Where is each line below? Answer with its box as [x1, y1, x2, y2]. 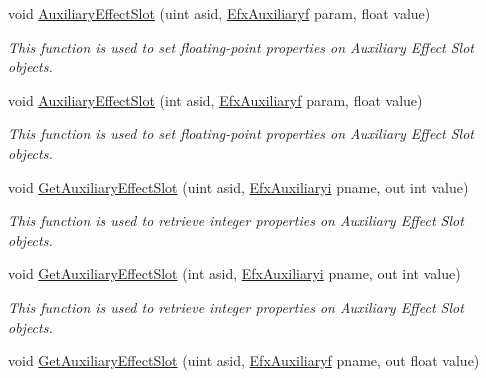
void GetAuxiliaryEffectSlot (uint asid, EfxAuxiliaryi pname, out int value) [8, 176, 469, 197]
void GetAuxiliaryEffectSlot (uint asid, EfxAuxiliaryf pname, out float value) [8, 350, 480, 371]
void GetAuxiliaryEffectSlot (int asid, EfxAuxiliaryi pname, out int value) [8, 263, 461, 284]
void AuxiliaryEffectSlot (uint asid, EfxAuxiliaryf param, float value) [8, 3, 431, 23]
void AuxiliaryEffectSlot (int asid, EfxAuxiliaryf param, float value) [8, 89, 423, 110]
